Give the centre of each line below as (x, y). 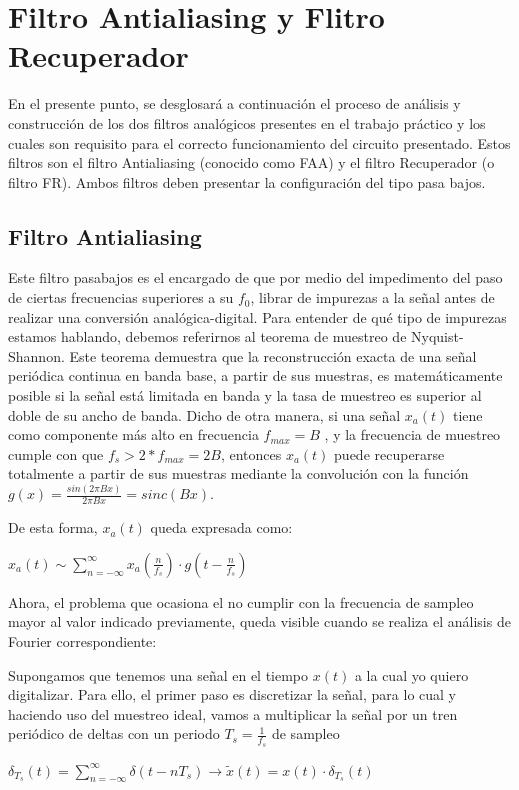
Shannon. (36, 355)
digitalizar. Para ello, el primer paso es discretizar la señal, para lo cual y (232, 694)
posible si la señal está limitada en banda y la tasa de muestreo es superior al (245, 395)
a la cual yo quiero (411, 674)
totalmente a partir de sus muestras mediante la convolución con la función (238, 473)
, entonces (251, 453)
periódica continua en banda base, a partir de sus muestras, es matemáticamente (255, 375)
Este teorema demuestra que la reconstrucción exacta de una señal (273, 355)
